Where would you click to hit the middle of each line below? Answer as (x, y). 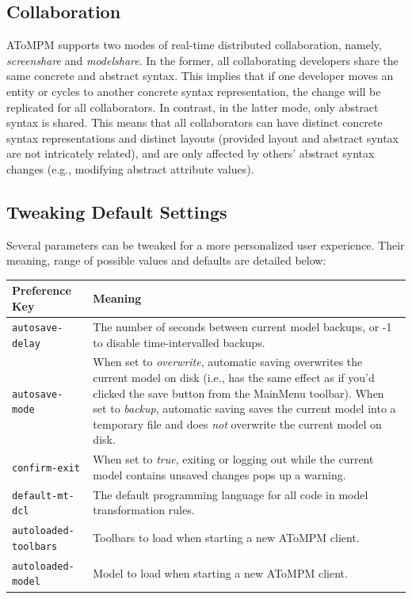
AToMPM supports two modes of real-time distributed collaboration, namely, (194, 45)
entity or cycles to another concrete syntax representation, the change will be (194, 91)
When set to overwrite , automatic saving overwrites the (228, 362)
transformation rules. (144, 510)
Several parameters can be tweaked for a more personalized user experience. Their (206, 244)
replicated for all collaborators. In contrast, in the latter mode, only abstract (193, 107)
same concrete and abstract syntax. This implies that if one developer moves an (200, 76)
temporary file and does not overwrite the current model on (237, 423)
